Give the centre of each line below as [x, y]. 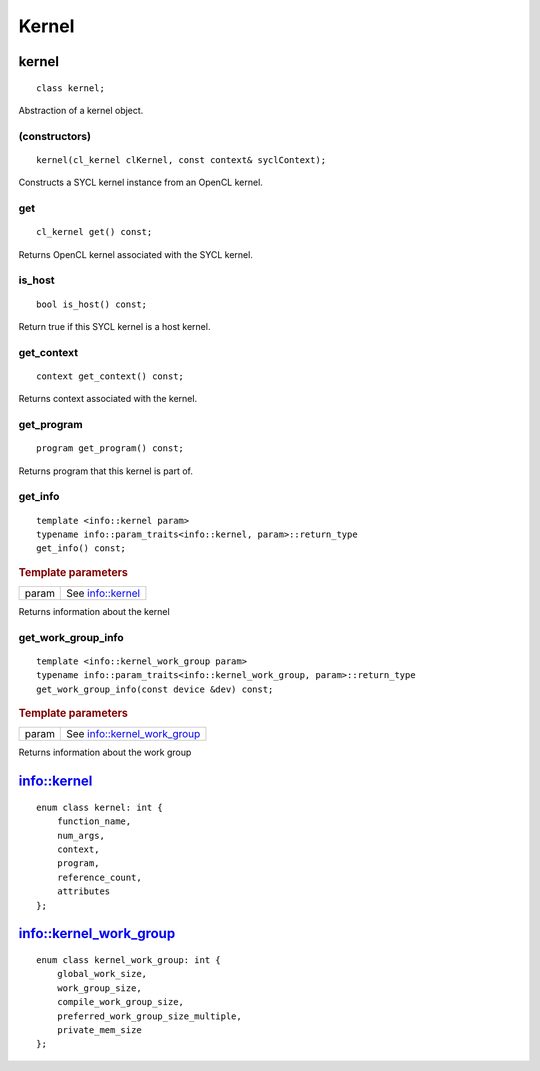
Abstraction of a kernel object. [81, 110]
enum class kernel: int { [100, 807]
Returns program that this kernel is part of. [106, 471]
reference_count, [99, 877]
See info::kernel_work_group [133, 734]
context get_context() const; [110, 376]
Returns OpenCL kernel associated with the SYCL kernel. [136, 254]
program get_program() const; [110, 448]
